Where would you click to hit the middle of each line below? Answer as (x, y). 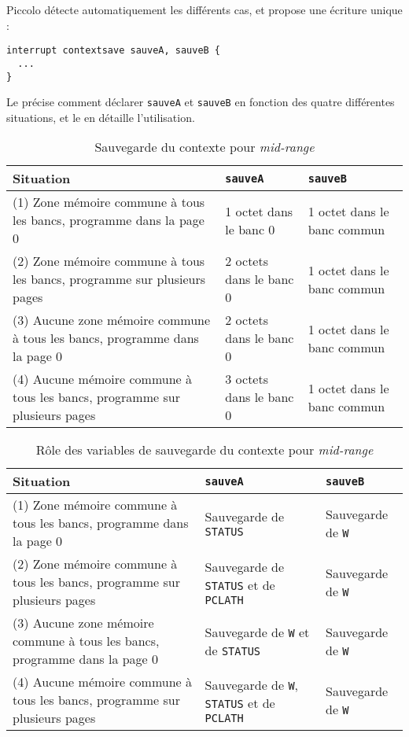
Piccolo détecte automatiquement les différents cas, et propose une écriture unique (204, 9)
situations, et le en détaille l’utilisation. (101, 117)
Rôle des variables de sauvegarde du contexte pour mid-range (204, 450)
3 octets (247, 379)
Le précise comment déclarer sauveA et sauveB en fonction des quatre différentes (201, 102)
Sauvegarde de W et (257, 632)
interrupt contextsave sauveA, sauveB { (114, 51)
